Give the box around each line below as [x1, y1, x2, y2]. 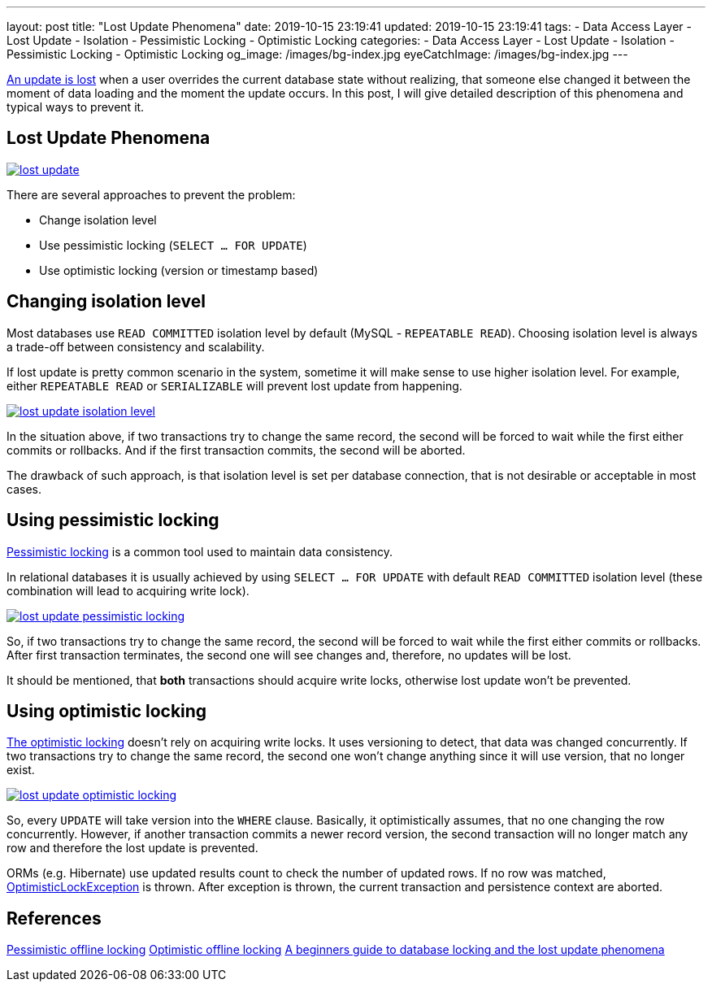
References [7, 907, 102, 929]
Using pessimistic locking [7, 510, 219, 531]
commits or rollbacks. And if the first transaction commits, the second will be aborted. [7, 442, 466, 457]
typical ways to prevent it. [7, 100, 145, 114]
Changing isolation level [7, 291, 206, 312]
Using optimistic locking [7, 700, 207, 721]
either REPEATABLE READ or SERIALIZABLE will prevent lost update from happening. [7, 378, 462, 393]
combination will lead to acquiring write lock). [7, 583, 250, 598]
